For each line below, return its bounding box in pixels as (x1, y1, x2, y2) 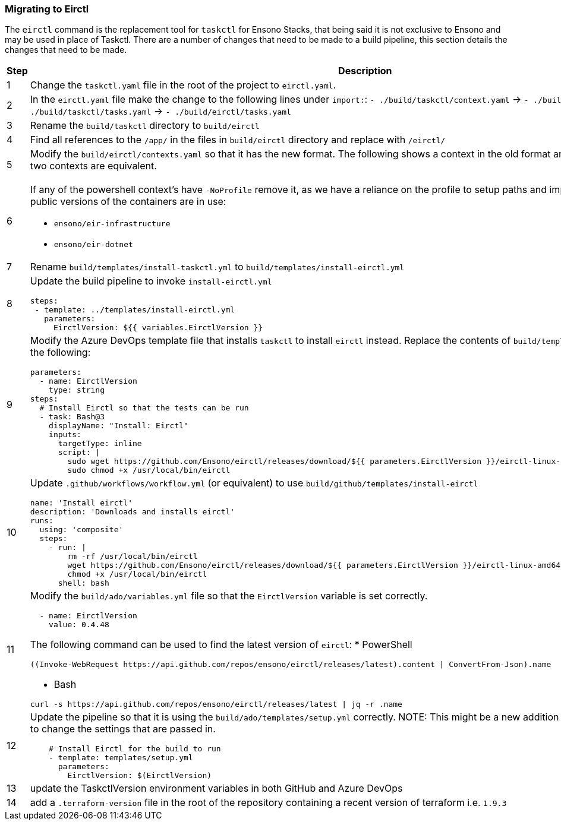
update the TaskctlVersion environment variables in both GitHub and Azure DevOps (30, 782, 403, 795)
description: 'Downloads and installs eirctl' (30, 507, 235, 517)
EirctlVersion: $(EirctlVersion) (67, 771, 212, 780)
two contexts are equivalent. (30, 160, 157, 172)
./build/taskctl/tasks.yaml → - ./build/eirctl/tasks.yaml (30, 105, 291, 118)
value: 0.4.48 (49, 620, 109, 630)
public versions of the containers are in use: (30, 195, 226, 208)
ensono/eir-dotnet (53, 240, 133, 249)
